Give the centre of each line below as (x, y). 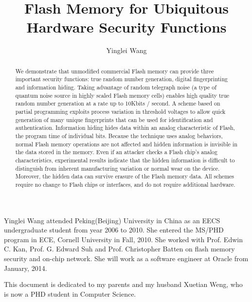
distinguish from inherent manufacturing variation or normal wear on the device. (117, 168)
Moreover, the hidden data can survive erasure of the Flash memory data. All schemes (125, 176)
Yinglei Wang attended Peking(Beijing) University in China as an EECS (112, 220)
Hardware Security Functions (126, 27)
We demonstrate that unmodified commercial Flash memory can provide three (115, 71)
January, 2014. (26, 268)
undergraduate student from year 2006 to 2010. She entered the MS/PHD (114, 230)
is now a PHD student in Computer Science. (70, 293)
